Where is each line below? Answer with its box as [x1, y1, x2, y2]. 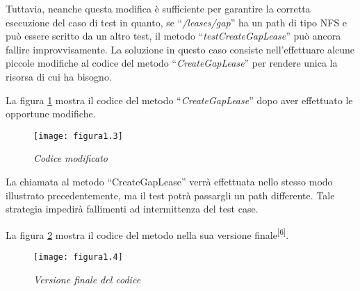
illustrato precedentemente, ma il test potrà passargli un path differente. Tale [6, 188, 335, 202]
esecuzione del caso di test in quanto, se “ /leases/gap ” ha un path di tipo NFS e [6, 15, 347, 29]
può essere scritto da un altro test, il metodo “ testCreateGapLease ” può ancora [6, 28, 341, 43]
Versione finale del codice [33, 272, 141, 286]
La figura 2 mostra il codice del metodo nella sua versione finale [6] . [6, 225, 289, 242]
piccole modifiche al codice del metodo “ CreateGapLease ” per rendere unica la [6, 56, 338, 70]
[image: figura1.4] [33, 252, 123, 263]
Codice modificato [33, 151, 108, 165]
